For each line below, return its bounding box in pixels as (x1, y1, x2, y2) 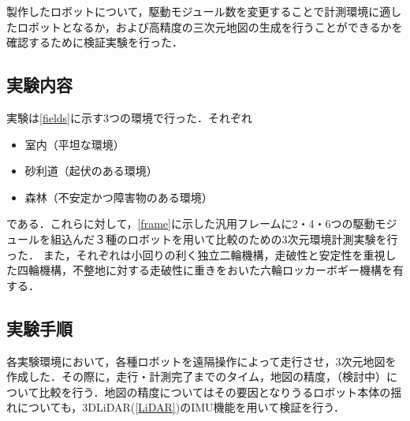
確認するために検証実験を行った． (6, 34, 183, 50)
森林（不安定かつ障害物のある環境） (24, 188, 213, 205)
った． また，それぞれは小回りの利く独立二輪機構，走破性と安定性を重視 (6, 246, 386, 263)
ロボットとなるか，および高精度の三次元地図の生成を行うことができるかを (17, 18, 403, 35)
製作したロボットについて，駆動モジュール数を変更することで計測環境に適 (6, 3, 391, 19)
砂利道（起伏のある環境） (24, 162, 158, 179)
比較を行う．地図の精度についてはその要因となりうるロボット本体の (39, 383, 391, 400)
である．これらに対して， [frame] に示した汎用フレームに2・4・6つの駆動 (6, 215, 375, 232)
